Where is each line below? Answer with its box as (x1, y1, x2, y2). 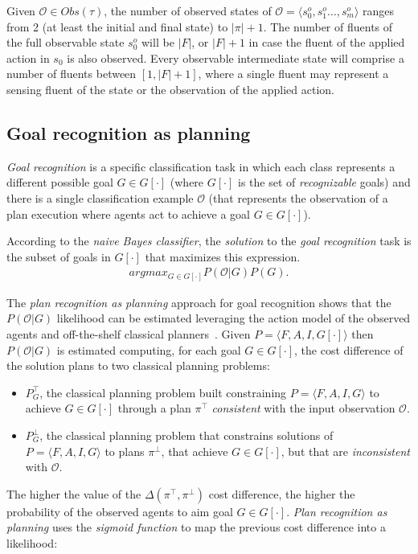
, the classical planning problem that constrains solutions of (39, 427, 334, 444)
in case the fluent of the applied (248, 34, 405, 51)
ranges (363, 2, 395, 18)
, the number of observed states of (104, 2, 272, 18)
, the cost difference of (294, 341, 404, 358)
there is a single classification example (6, 189, 194, 206)
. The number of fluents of (263, 18, 393, 35)
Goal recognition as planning (6, 120, 251, 145)
